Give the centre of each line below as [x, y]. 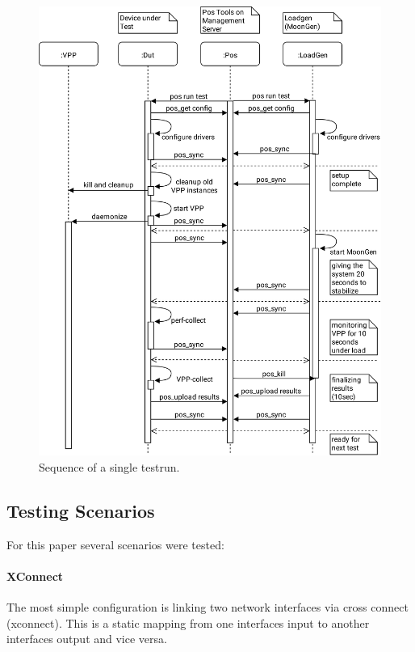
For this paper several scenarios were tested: [115, 544]
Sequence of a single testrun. [109, 466]
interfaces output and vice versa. [87, 639]
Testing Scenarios [81, 510]
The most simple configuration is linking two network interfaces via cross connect [207, 606]
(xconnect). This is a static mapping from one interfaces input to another [188, 622]
